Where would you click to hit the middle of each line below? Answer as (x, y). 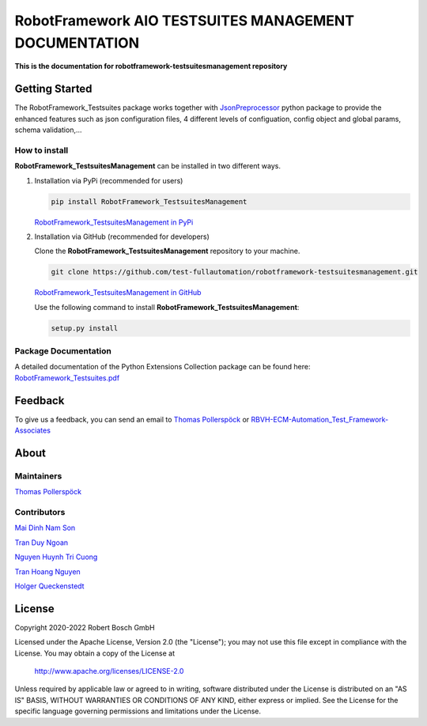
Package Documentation (63, 351)
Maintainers (38, 476)
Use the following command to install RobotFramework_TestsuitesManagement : (167, 307)
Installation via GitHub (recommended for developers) (122, 236)
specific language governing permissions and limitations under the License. (138, 711)
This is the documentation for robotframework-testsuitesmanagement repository (151, 66)
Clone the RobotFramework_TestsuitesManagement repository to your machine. (167, 251)
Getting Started (53, 89)
